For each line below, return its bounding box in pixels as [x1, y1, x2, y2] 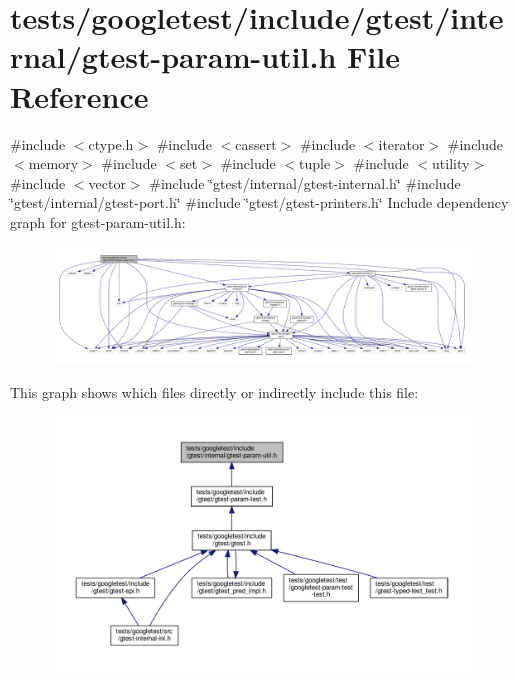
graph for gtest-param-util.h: [10, 211, 186, 232]
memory [28, 153, 79, 174]
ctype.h [88, 133, 134, 154]
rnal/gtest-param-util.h [10, 36, 337, 77]
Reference [10, 75, 149, 116]
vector [88, 172, 126, 193]
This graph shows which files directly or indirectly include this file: [10, 381, 419, 402]
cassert [235, 133, 277, 154]
